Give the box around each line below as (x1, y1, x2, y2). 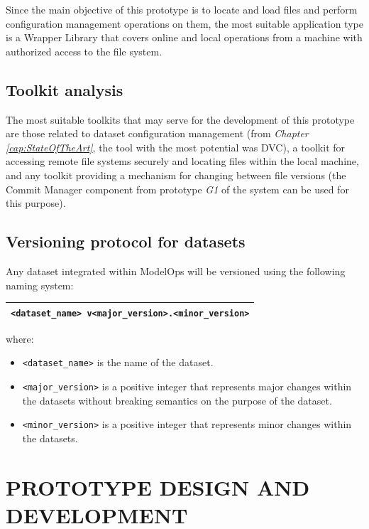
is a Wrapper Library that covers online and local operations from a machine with (6, 30, 363, 45)
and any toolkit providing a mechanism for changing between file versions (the (6, 167, 346, 182)
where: (6, 331, 34, 346)
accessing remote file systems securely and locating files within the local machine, (6, 154, 359, 169)
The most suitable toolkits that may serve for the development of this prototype (6, 112, 355, 127)
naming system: (6, 277, 74, 292)
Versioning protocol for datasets (6, 230, 246, 252)
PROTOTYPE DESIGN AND (6, 472, 310, 501)
